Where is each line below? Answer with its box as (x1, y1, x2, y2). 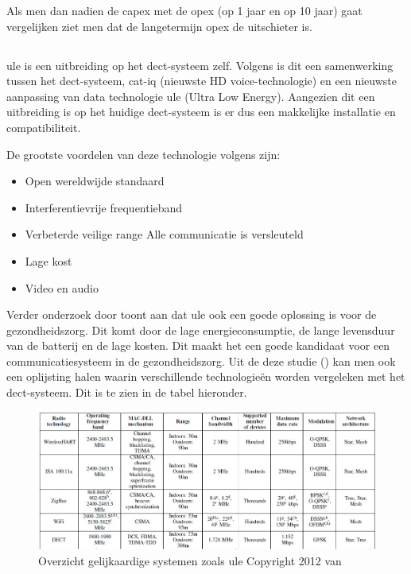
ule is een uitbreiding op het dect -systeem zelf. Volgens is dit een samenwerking (6, 56, 394, 73)
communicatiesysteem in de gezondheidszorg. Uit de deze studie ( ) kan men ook (6, 352, 396, 369)
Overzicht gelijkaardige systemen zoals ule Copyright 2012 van (38, 552, 342, 568)
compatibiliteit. (6, 118, 81, 135)
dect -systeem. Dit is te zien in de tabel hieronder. (6, 384, 247, 401)
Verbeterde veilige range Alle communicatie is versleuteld (25, 226, 304, 242)
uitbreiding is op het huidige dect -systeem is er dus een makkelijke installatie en (6, 103, 396, 120)
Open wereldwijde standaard (25, 173, 165, 189)
